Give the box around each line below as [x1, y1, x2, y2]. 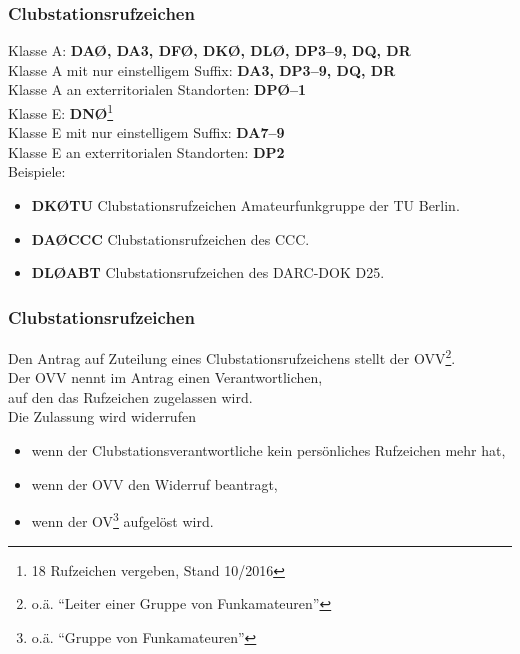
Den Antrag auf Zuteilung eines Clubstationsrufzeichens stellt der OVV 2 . [8, 345, 456, 368]
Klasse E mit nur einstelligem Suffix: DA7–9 [8, 122, 285, 143]
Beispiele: [8, 161, 66, 182]
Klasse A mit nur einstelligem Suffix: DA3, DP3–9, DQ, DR [8, 59, 396, 80]
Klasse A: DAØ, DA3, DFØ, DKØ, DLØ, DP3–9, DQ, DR [8, 40, 411, 61]
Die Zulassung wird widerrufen [8, 406, 196, 427]
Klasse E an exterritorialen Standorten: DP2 [8, 141, 285, 162]
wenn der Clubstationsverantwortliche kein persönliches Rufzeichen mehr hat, [31, 440, 506, 461]
